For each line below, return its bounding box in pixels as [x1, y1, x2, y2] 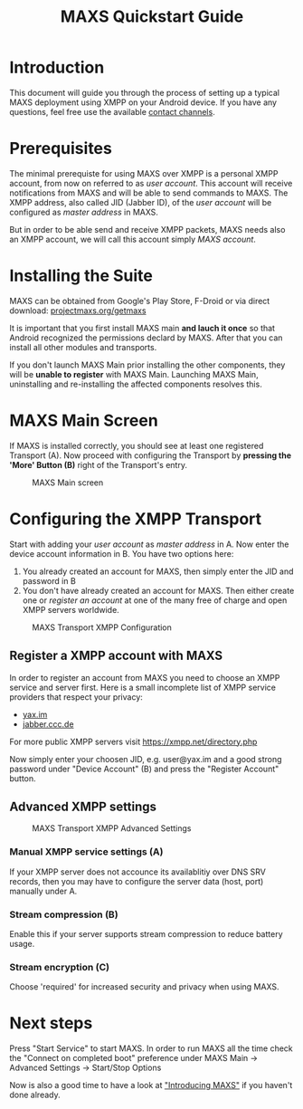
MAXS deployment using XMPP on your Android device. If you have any [9, 97, 278, 108]
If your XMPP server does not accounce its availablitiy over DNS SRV [9, 866, 267, 877]
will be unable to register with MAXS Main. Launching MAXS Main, [9, 368, 260, 379]
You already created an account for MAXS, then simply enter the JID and [22, 566, 294, 577]
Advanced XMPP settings [9, 798, 156, 814]
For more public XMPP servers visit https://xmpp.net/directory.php [9, 736, 258, 747]
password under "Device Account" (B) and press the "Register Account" [9, 763, 279, 774]
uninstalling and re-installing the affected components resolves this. [9, 378, 262, 389]
